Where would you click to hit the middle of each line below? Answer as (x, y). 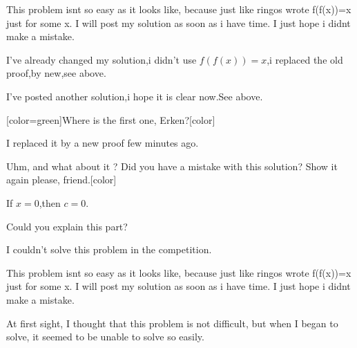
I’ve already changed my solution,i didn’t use (102, 59)
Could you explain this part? (67, 226)
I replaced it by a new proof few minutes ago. (103, 143)
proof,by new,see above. (56, 73)
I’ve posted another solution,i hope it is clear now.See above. (135, 96)
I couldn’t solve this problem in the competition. (109, 249)
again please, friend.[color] (61, 180)
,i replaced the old (305, 59)
